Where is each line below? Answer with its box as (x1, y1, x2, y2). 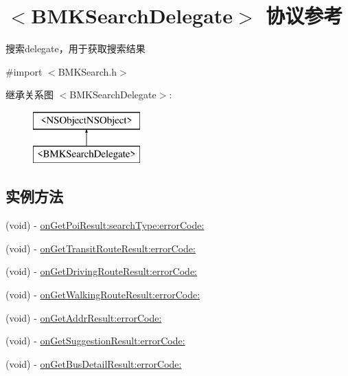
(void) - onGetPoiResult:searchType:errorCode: (5, 218, 205, 232)
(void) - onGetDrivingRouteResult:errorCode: (5, 264, 198, 278)
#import (5, 64, 43, 78)
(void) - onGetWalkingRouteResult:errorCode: (5, 287, 200, 302)
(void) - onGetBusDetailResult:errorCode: (5, 356, 182, 371)
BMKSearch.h (58, 64, 117, 78)
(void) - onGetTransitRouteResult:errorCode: (5, 241, 196, 255)
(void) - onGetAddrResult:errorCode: (5, 310, 162, 324)
